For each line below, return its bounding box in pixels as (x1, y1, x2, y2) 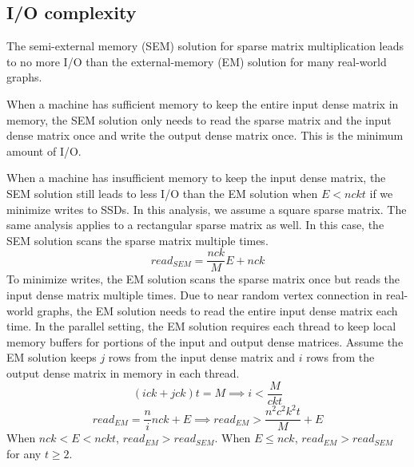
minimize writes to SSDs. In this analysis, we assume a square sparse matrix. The (6, 200, 407, 217)
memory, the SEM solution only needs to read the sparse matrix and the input (6, 111, 392, 128)
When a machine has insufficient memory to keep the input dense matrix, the (6, 169, 386, 186)
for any (6, 445, 42, 461)
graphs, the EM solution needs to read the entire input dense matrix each (37, 302, 398, 319)
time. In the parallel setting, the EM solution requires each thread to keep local (6, 318, 396, 334)
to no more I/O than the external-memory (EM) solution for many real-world (6, 53, 387, 69)
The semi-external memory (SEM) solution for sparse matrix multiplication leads (6, 38, 404, 54)
